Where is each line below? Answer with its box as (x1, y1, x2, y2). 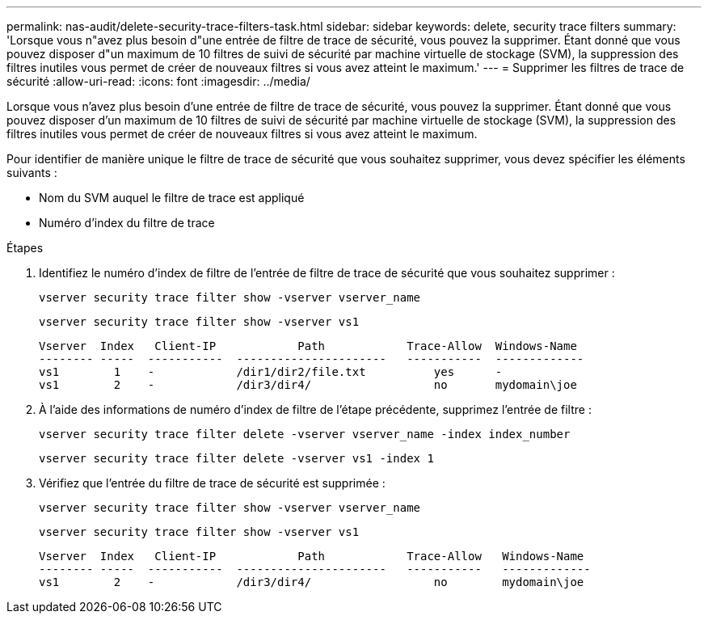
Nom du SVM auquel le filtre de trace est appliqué (39, 191, 305, 205)
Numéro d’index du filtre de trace (39, 216, 215, 230)
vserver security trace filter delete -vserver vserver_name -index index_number (39, 428, 571, 441)
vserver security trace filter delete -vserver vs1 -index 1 (39, 452, 434, 465)
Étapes (6, 241, 44, 255)
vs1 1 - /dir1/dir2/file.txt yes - (39, 365, 503, 378)
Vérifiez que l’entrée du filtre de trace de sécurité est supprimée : (39, 476, 386, 490)
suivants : (6, 166, 57, 179)
